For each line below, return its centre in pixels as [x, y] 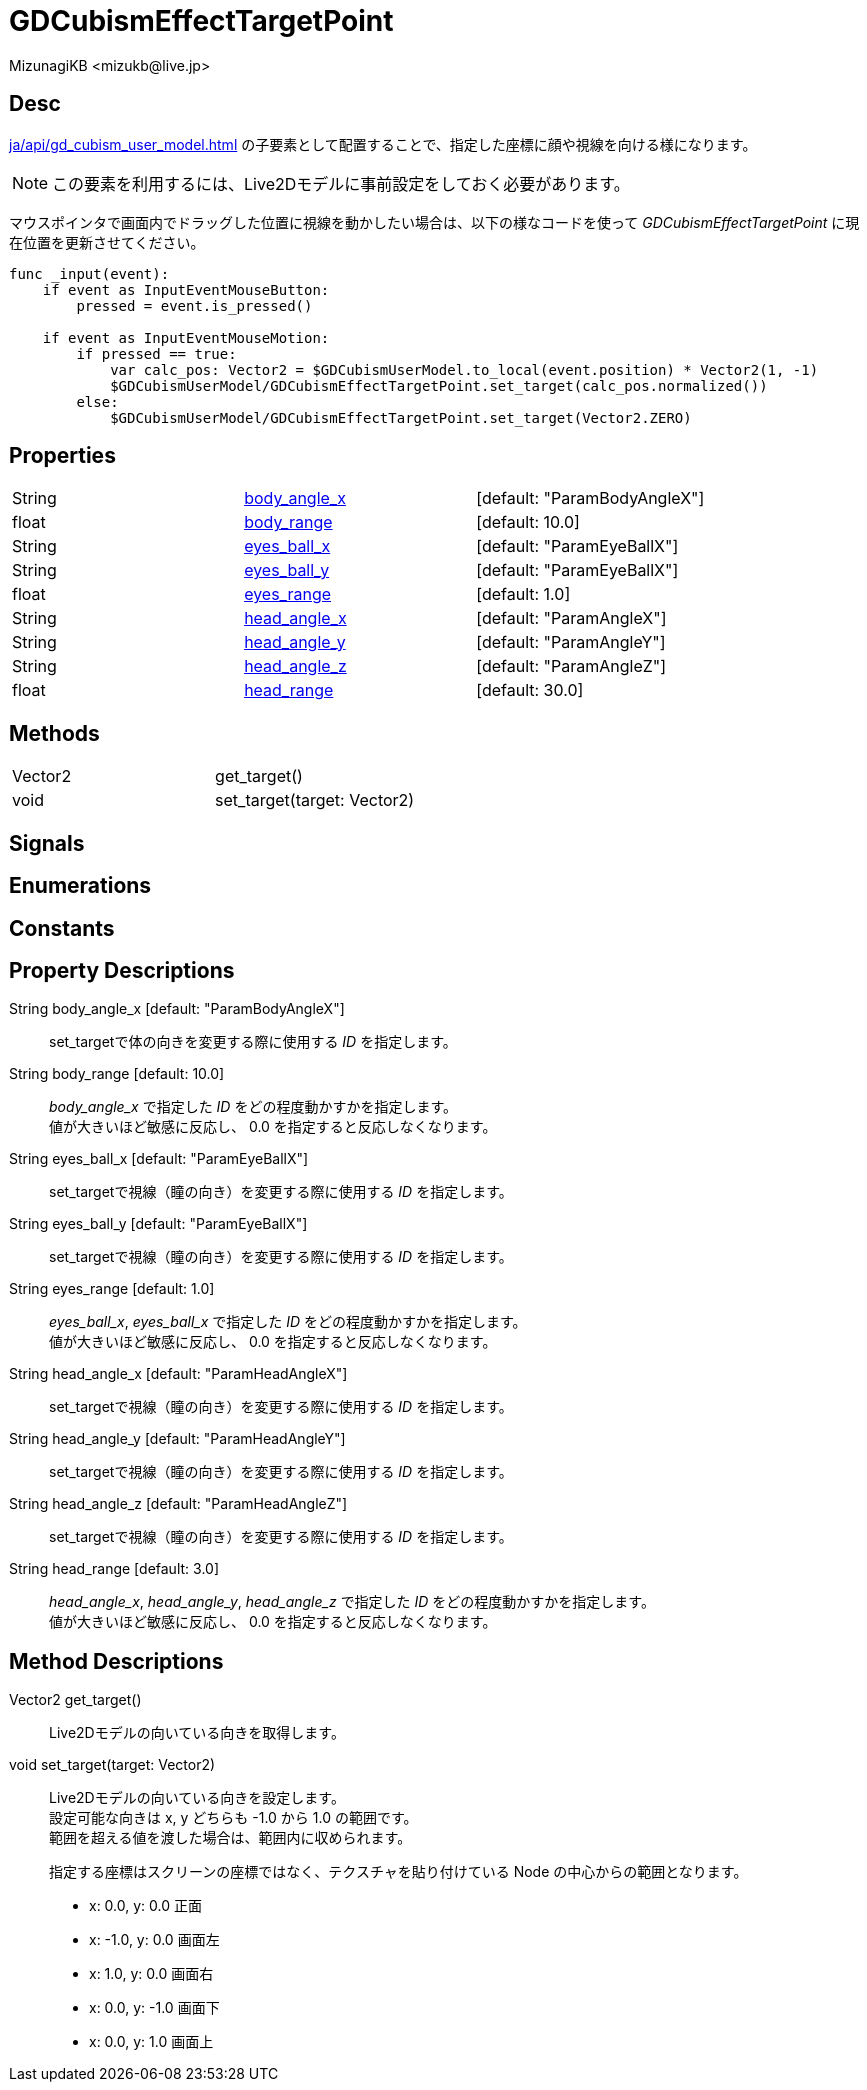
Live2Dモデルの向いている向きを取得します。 [197, 1733]
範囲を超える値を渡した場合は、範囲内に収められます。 [230, 1838]
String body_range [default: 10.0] [117, 1074]
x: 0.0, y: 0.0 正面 [145, 1906]
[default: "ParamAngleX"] [571, 618]
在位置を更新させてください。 [107, 242]
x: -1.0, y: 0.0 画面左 [154, 1940]
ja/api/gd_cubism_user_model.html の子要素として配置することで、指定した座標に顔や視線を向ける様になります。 [383, 144]
